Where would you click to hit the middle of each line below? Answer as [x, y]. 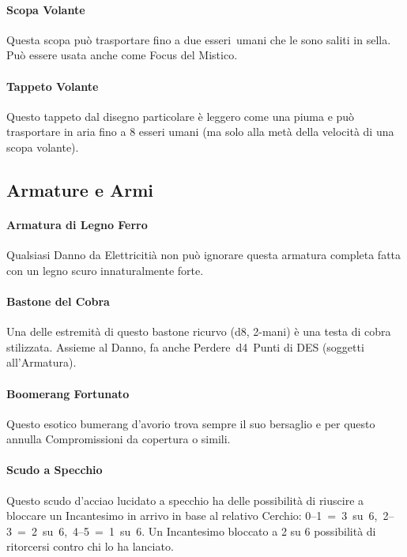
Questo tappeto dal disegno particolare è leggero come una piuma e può [181, 116]
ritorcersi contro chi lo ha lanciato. [90, 546]
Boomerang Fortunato [68, 393]
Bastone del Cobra [58, 301]
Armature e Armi [80, 189]
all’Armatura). [41, 362]
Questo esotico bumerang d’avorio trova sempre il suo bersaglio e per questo [191, 423]
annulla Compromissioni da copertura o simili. [119, 439]
